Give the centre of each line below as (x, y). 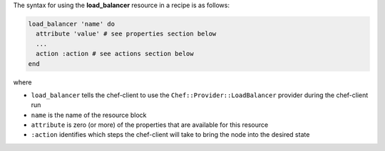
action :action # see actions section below (115, 54)
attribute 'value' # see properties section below (126, 34)
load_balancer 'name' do (72, 24)
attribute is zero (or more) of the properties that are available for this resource (150, 125)
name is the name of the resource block (89, 115)
